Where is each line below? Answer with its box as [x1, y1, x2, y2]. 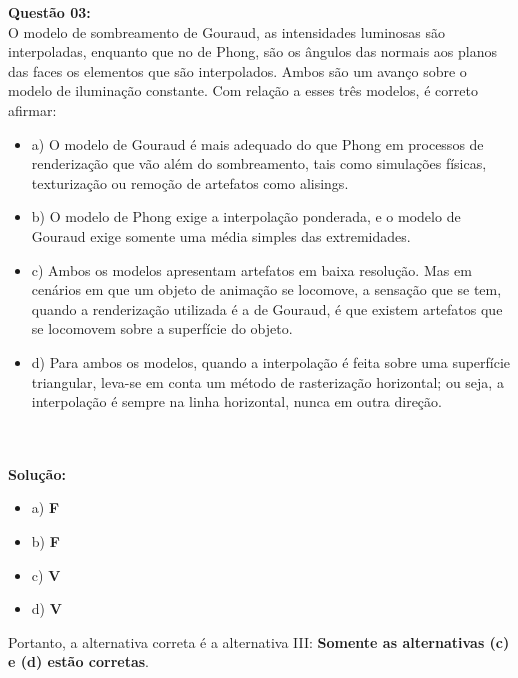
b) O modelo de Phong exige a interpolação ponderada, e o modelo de [31, 206, 461, 227]
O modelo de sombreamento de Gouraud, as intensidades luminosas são [8, 21, 446, 42]
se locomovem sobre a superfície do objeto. [31, 318, 293, 339]
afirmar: [8, 99, 57, 120]
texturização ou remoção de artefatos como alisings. [31, 172, 349, 193]
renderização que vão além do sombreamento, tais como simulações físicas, [31, 153, 487, 174]
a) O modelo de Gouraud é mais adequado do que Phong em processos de [31, 133, 484, 154]
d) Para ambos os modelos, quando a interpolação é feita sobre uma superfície [31, 351, 511, 372]
